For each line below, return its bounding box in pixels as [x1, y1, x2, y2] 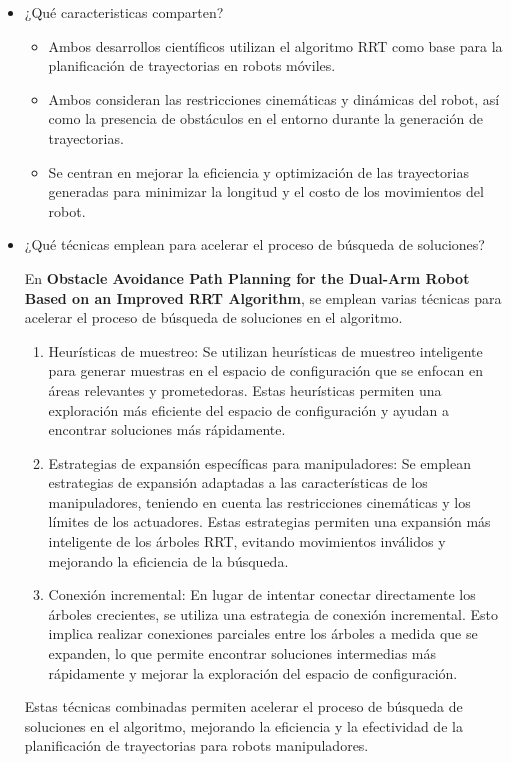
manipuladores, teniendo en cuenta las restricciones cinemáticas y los [48, 491, 471, 512]
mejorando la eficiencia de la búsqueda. [48, 550, 289, 571]
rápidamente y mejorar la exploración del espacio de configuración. [48, 662, 458, 683]
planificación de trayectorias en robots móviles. [48, 55, 336, 76]
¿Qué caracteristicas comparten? [24, 2, 224, 22]
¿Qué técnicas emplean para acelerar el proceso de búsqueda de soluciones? [24, 234, 485, 255]
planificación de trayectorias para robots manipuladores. [24, 735, 369, 756]
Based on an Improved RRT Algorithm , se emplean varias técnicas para [24, 287, 502, 308]
